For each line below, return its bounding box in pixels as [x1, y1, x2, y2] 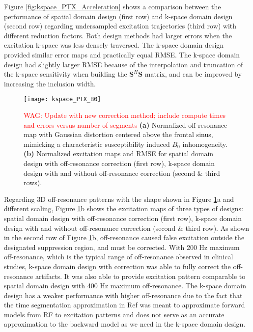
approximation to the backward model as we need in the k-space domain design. [4, 319, 246, 329]
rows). [24, 177, 42, 188]
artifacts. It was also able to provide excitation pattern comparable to [35, 271, 246, 281]
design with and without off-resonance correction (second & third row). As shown [4, 222, 250, 233]
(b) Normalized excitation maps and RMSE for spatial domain [24, 148, 214, 159]
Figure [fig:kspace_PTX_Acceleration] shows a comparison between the [4, 1, 221, 11]
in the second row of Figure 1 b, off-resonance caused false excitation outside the [4, 232, 245, 243]
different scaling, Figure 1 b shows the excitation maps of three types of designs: [4, 203, 243, 214]
